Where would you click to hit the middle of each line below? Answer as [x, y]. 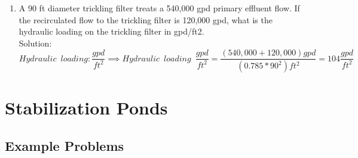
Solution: [35, 43]
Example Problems [65, 146]
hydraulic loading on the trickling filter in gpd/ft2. [111, 31]
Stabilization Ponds [86, 108]
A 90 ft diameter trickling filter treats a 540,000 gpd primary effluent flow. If [159, 8]
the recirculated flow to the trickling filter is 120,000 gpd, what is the [146, 19]
